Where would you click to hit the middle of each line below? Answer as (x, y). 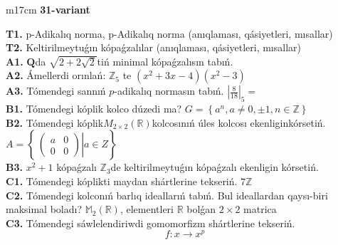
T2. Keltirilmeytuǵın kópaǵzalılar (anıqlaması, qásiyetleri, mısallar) (153, 47)
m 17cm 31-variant (48, 9)
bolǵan (201, 209)
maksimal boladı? (44, 209)
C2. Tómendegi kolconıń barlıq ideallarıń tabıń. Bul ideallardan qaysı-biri (167, 195)
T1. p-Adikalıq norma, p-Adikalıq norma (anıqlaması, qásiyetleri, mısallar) (169, 33)
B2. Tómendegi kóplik (55, 122)
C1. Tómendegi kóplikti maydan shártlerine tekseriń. (122, 181)
